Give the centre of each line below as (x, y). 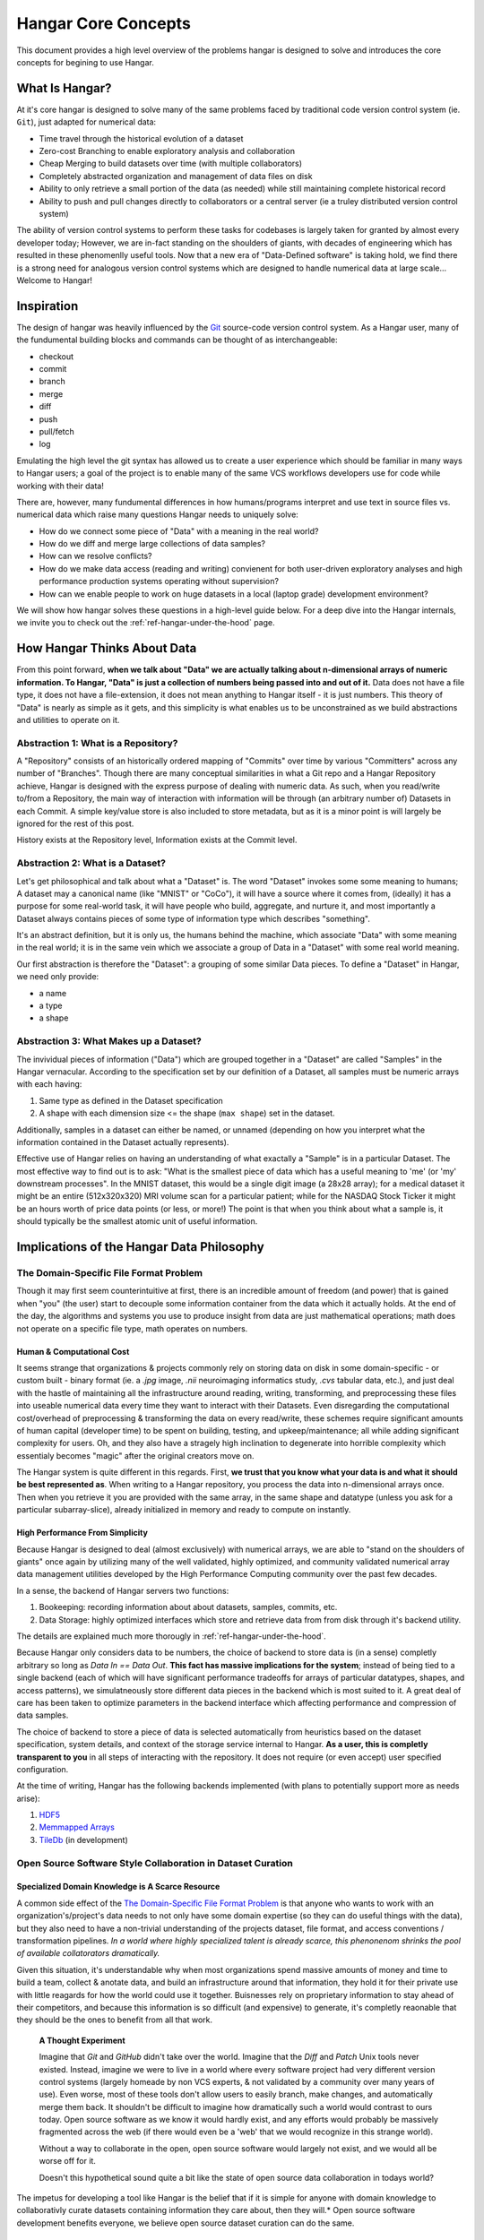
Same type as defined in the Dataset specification (131, 1100)
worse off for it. (67, 2161)
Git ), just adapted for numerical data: (86, 122)
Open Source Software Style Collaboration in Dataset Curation (155, 1863)
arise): (28, 1798)
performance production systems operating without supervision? (159, 582)
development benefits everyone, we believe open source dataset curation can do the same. (186, 2223)
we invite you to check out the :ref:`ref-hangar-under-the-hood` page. (146, 623)
